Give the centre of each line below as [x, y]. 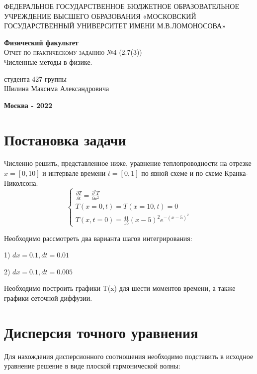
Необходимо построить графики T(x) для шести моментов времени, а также [120, 288]
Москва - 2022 [28, 105]
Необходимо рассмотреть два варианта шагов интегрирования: [98, 238]
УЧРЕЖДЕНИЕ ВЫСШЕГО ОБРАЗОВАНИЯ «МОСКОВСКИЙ [100, 16]
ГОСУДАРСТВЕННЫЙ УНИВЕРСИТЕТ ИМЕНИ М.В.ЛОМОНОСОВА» [115, 26]
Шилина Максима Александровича [57, 88]
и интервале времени [74, 173]
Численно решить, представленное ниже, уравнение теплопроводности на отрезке [128, 163]
